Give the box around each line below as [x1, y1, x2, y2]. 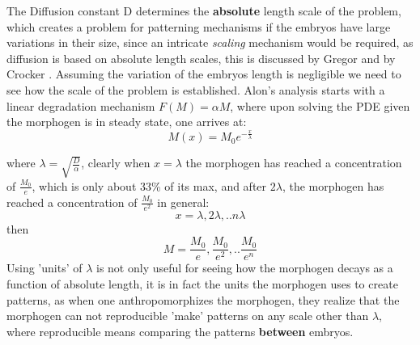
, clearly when [81, 154, 151, 171]
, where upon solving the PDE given [230, 97, 410, 114]
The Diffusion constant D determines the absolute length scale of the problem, [6, 2, 401, 19]
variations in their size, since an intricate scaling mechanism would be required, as [6, 34, 414, 51]
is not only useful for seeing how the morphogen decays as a [96, 259, 393, 276]
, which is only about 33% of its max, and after [32, 177, 267, 194]
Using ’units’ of [6, 259, 83, 276]
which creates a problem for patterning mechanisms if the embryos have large [6, 18, 391, 35]
